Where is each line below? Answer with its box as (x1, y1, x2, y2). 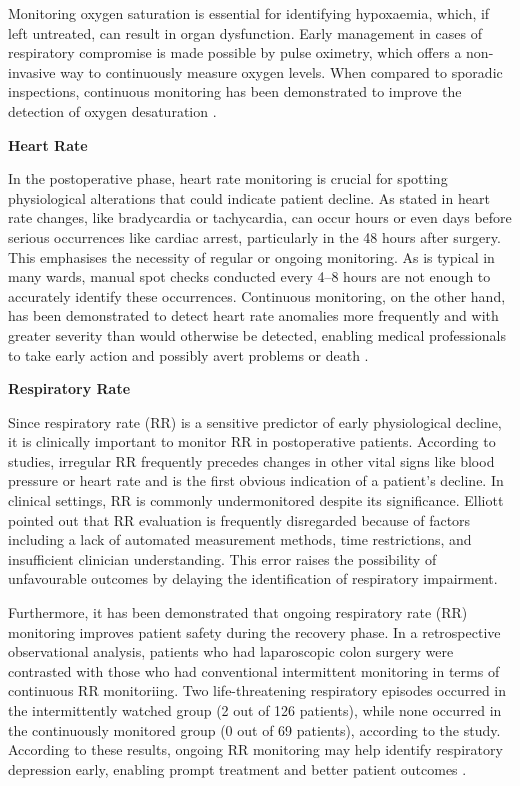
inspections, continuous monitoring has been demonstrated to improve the (8, 81, 462, 102)
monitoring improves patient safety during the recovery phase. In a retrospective (8, 621, 501, 642)
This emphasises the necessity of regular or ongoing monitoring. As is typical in (8, 246, 495, 267)
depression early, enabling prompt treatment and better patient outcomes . (8, 758, 467, 779)
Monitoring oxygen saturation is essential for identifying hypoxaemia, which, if (8, 3, 490, 23)
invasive (8, 61, 56, 82)
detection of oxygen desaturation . (8, 100, 217, 121)
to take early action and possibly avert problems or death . (8, 344, 369, 365)
